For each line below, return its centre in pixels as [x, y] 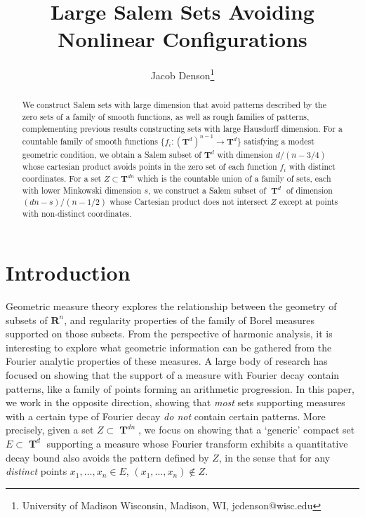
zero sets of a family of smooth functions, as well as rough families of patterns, [166, 117]
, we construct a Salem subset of [207, 190]
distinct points [36, 471]
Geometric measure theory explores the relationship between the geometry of [171, 305]
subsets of [27, 320]
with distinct [312, 167]
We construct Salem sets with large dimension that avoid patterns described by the [174, 105]
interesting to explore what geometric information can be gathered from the [169, 347]
